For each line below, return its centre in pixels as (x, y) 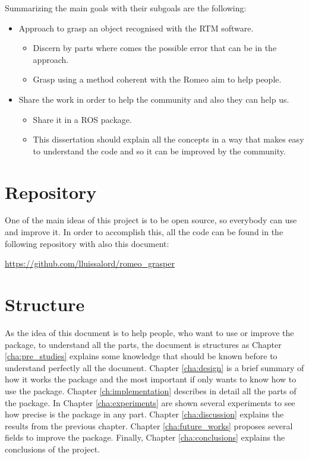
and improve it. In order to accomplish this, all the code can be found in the (144, 232)
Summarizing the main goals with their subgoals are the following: (126, 8)
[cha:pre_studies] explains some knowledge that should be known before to (141, 356)
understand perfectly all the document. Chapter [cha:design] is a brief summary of (154, 367)
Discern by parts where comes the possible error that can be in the (155, 48)
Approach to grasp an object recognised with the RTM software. (136, 28)
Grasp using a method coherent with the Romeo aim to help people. (157, 79)
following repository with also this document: (87, 243)
